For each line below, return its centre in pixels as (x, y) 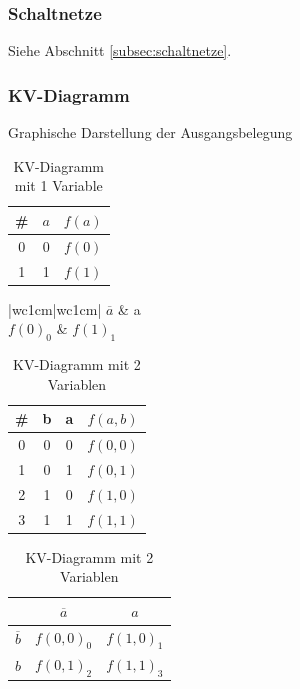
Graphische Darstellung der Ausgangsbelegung (150, 132)
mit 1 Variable (58, 185)
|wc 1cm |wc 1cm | (55, 308)
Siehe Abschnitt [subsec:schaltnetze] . (120, 50)
